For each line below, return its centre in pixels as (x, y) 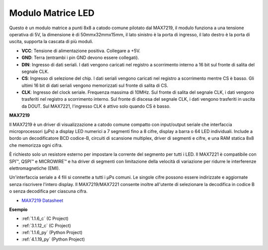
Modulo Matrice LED (52, 13)
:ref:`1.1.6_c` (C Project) (45, 219)
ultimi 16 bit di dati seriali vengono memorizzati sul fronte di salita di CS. (95, 85)
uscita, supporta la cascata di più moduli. (51, 42)
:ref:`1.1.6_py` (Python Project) (52, 233)
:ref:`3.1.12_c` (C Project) (46, 225)
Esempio (18, 209)
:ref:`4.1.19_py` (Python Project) (53, 239)
